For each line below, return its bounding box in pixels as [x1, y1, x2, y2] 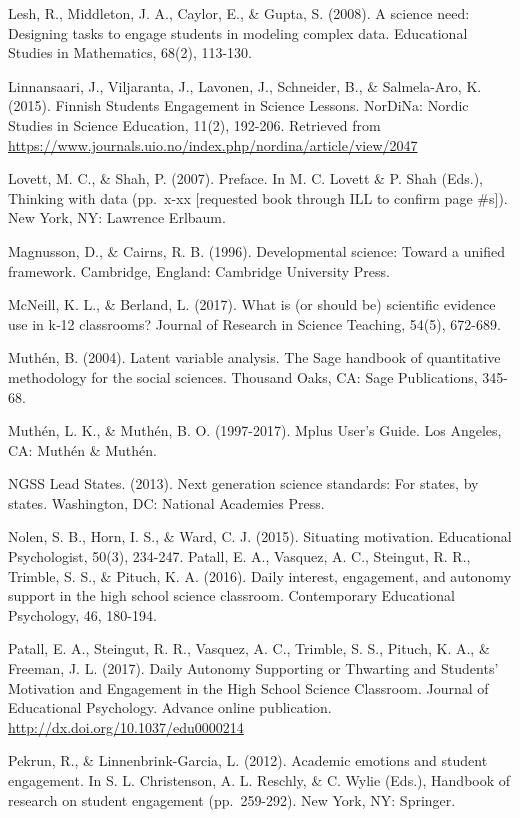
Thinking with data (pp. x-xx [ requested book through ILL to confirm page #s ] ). [8, 187, 508, 208]
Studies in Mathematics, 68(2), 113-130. [8, 42, 252, 63]
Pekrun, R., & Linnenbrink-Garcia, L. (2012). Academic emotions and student [8, 750, 488, 771]
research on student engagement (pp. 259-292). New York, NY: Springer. [8, 789, 456, 810]
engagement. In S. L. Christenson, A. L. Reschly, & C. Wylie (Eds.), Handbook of [8, 770, 511, 790]
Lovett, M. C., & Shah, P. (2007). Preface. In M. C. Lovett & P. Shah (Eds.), [8, 168, 483, 189]
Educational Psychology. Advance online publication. [8, 697, 332, 718]
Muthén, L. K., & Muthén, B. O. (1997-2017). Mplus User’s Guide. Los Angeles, [8, 420, 502, 441]
